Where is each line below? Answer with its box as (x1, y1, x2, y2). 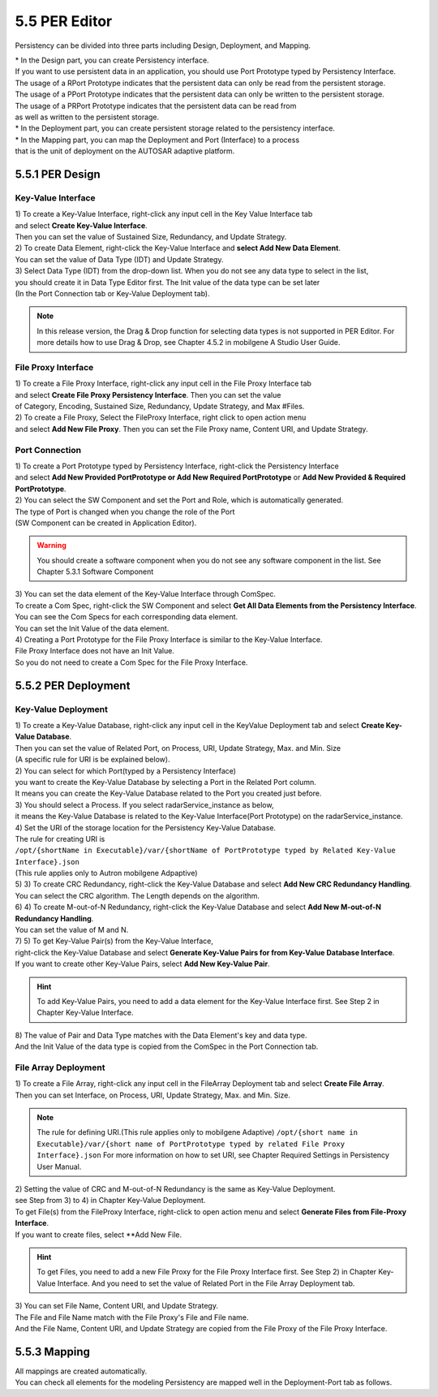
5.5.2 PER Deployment (15, 679, 131, 692)
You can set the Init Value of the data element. (15, 623, 170, 633)
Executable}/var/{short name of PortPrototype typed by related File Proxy (36, 1139, 345, 1149)
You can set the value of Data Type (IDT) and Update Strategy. (15, 254, 224, 264)
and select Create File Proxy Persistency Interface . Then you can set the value (15, 390, 281, 399)
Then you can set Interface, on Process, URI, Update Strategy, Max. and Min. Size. (15, 1090, 291, 1100)
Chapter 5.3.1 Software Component (36, 567, 154, 576)
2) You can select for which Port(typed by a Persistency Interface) (15, 765, 237, 775)
